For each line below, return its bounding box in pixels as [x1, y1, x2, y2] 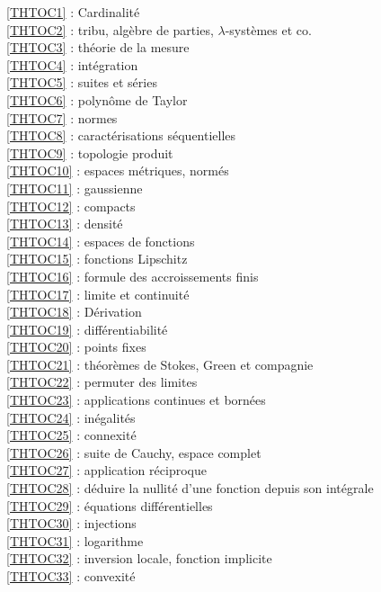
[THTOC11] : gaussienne [6, 178, 143, 197]
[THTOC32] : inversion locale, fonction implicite [6, 549, 272, 568]
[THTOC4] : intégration [6, 55, 138, 74]
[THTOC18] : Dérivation [6, 302, 142, 321]
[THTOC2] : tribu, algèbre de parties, [6, 20, 214, 39]
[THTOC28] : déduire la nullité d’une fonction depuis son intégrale [6, 479, 374, 498]
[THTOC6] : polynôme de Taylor [6, 90, 188, 109]
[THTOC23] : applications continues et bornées [6, 390, 266, 409]
